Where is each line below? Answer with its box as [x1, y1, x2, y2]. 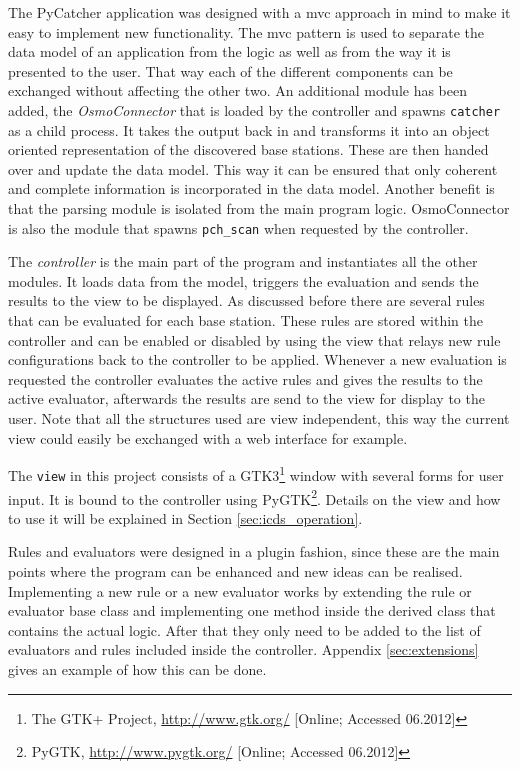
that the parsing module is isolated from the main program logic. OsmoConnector [8, 198, 510, 218]
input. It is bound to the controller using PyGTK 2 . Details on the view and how [8, 485, 501, 509]
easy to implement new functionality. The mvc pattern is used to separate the [8, 21, 484, 42]
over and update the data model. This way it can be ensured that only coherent [8, 158, 498, 179]
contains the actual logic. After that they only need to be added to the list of [8, 619, 481, 640]
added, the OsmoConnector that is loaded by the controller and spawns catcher [8, 99, 501, 120]
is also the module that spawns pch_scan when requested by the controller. [8, 217, 469, 238]
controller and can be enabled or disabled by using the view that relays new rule [8, 329, 501, 350]
